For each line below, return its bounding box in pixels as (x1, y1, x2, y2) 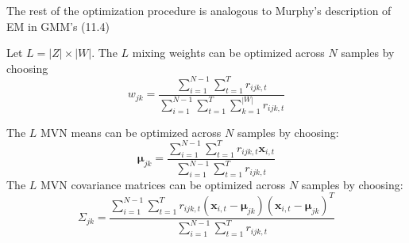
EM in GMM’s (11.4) (6, 17, 110, 34)
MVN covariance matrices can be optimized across (40, 176, 286, 192)
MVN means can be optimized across (40, 123, 222, 140)
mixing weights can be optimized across (132, 44, 325, 61)
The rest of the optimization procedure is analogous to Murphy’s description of (6, 2, 392, 18)
